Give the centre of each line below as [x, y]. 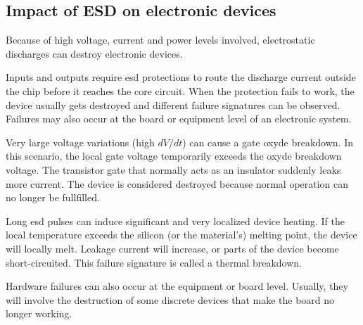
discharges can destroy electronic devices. [94, 53]
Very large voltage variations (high [80, 142]
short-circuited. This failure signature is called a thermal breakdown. [154, 262]
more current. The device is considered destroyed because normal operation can [177, 183]
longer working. [39, 313]
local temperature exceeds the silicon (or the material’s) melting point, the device [181, 235]
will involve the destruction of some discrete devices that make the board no [170, 299]
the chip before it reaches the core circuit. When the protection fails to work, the [180, 90]
